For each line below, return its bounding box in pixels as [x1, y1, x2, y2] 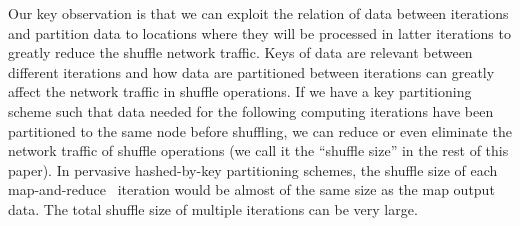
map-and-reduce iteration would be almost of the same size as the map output [8, 179, 495, 200]
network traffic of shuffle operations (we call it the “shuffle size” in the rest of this [8, 140, 509, 161]
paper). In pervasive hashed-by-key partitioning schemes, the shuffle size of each [8, 159, 498, 180]
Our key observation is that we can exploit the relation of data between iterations [8, 3, 509, 23]
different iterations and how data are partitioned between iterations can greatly [8, 61, 495, 82]
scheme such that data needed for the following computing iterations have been [8, 100, 494, 121]
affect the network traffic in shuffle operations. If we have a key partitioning [8, 81, 472, 102]
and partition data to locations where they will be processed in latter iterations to [8, 22, 511, 43]
